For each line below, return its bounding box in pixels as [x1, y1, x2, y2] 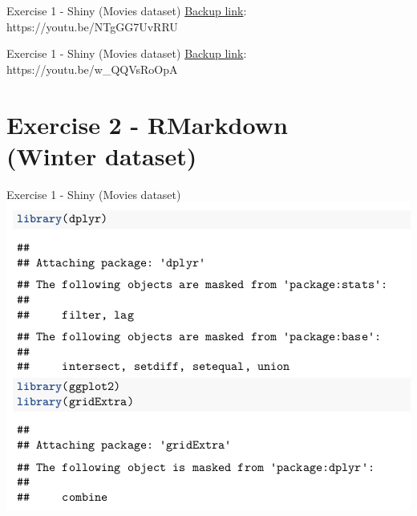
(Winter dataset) [6, 139, 197, 172]
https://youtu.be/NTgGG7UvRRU [6, 18, 178, 35]
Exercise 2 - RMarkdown [6, 108, 288, 140]
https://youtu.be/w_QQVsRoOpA [6, 60, 178, 77]
